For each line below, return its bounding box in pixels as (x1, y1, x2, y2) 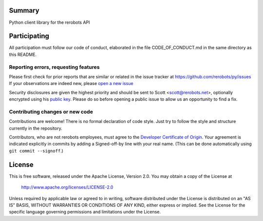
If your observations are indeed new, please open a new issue (9, 81, 133, 86)
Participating (9, 32, 50, 40)
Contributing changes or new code (9, 108, 94, 115)
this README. (9, 51, 37, 57)
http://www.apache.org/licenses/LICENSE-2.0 (21, 185, 113, 190)
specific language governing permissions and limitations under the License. (9, 209, 161, 215)
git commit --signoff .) (9, 148, 63, 153)
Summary (9, 6, 39, 15)
